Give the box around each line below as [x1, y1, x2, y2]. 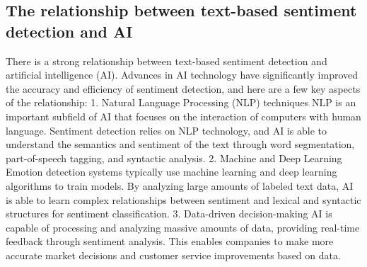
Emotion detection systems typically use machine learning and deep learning [6, 164, 337, 179]
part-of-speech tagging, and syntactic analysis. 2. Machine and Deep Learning [6, 150, 342, 165]
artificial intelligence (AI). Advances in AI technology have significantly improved [6, 67, 359, 82]
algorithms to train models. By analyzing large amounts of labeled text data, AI [6, 178, 354, 193]
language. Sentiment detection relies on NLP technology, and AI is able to [6, 123, 327, 137]
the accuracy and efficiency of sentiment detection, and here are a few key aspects [6, 81, 361, 96]
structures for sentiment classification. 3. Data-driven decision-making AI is [6, 206, 332, 221]
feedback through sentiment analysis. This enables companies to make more [6, 234, 334, 249]
